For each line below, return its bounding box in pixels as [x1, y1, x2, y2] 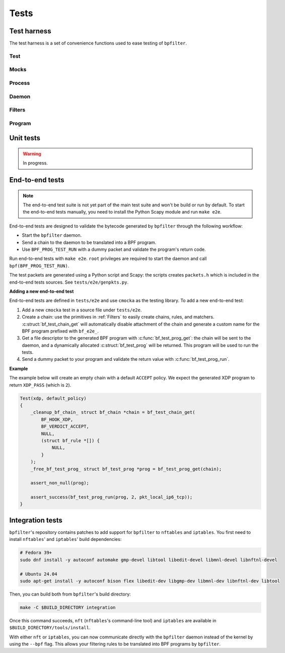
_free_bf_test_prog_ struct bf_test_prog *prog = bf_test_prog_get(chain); [30, 466, 222, 472]
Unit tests [9, 134, 40, 142]
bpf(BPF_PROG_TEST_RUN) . [9, 262, 69, 268]
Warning [23, 150, 41, 156]
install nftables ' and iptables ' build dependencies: [9, 536, 122, 542]
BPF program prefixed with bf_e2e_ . [22, 328, 99, 334]
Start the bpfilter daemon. [22, 232, 82, 238]
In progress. [23, 160, 48, 166]
